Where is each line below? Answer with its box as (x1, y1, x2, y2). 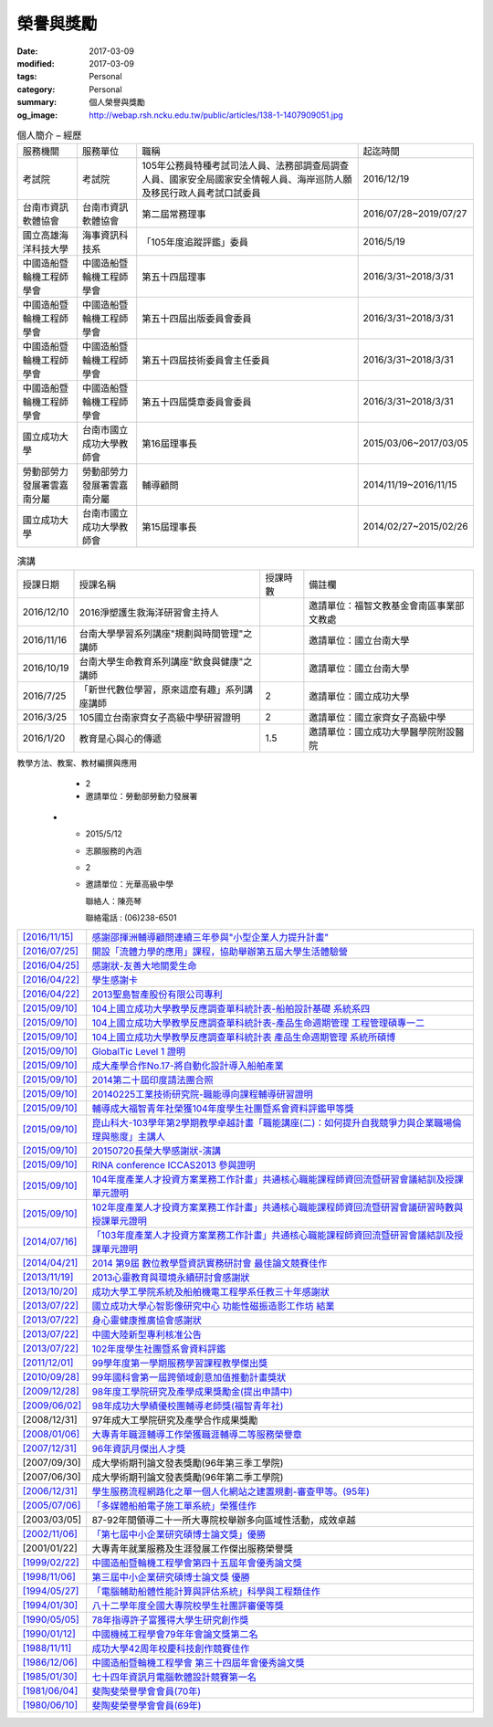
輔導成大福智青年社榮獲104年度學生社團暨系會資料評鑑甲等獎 (91, 1101, 355, 1114)
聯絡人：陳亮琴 (85, 895, 142, 906)
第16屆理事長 (142, 437, 198, 450)
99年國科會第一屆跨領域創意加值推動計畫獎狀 (91, 1371, 287, 1384)
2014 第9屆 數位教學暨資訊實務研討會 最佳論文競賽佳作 (91, 1257, 328, 1269)
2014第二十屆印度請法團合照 (91, 1073, 214, 1086)
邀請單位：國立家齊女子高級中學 (309, 711, 446, 723)
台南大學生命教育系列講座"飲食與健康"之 (79, 655, 253, 668)
